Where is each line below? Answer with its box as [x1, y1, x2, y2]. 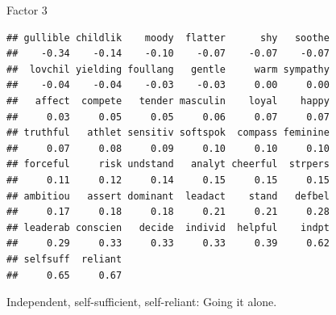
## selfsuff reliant [6, 253, 122, 265]
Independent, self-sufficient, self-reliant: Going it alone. [6, 293, 277, 310]
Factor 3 [6, 2, 48, 18]
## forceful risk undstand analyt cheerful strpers [6, 158, 330, 170]
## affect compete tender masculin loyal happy [6, 94, 330, 107]
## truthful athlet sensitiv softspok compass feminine [6, 127, 330, 139]
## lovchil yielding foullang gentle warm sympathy [6, 63, 330, 75]
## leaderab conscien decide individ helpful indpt [6, 221, 330, 233]
